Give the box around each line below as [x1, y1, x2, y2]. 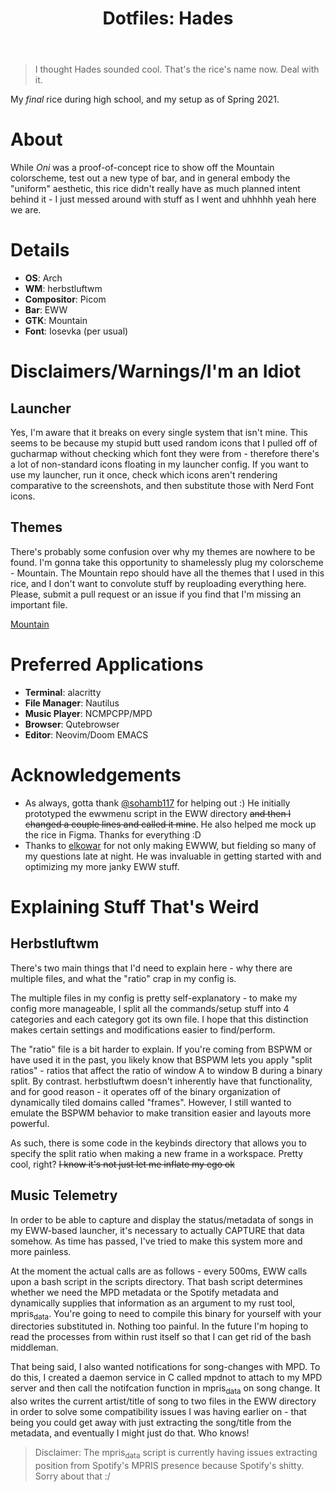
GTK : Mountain [24, 315, 88, 327]
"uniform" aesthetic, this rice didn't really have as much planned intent [10, 183, 301, 195]
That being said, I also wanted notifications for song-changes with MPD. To [10, 1361, 321, 1373]
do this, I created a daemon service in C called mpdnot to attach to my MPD [10, 1372, 323, 1384]
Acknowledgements [10, 764, 182, 786]
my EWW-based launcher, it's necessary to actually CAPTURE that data [10, 1224, 305, 1236]
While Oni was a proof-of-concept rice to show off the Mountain [10, 162, 275, 174]
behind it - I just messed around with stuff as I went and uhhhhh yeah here [10, 193, 317, 206]
